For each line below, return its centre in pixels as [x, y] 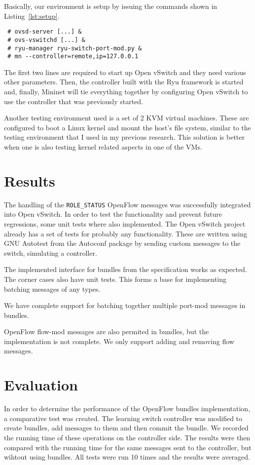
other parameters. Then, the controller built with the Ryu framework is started [124, 82]
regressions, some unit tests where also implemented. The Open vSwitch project [125, 223]
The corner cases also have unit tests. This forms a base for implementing [115, 279]
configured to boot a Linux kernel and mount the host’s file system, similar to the [127, 127]
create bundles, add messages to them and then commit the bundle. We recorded [126, 428]
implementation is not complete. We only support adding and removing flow [119, 341]
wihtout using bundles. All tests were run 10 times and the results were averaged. [127, 457]
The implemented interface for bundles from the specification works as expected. [126, 269]
